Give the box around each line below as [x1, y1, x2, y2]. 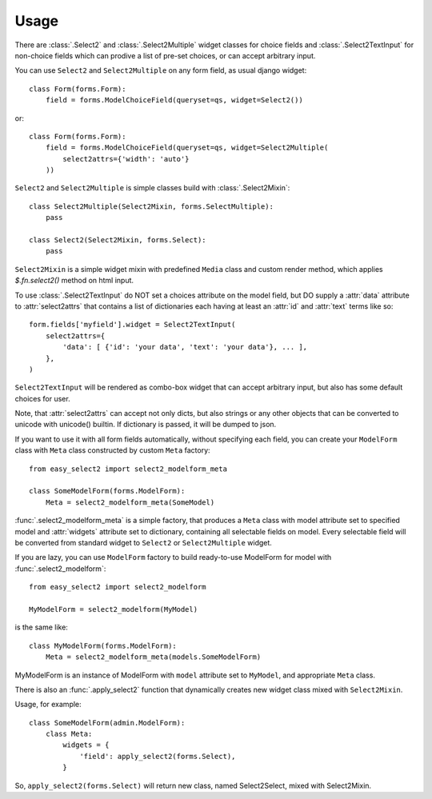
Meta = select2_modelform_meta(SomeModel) [45, 497, 215, 507]
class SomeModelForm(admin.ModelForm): [29, 718, 186, 727]
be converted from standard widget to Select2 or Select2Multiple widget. [14, 538, 272, 547]
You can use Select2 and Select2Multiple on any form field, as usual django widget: [14, 66, 307, 75]
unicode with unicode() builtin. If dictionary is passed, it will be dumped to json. [14, 420, 277, 429]
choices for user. [14, 394, 71, 403]
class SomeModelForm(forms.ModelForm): [29, 486, 186, 496]
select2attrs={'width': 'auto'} [62, 154, 190, 163]
